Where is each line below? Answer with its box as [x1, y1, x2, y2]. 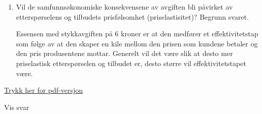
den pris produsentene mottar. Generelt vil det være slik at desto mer [16, 48, 233, 59]
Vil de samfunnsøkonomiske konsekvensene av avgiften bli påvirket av [16, 2, 233, 12]
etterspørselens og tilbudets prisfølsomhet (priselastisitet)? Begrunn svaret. [16, 11, 249, 22]
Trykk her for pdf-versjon [4, 85, 83, 95]
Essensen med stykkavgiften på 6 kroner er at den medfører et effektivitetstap [16, 28, 258, 39]
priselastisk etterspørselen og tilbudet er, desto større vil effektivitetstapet [16, 58, 246, 68]
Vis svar [4, 101, 29, 112]
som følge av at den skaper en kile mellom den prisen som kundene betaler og [16, 38, 258, 48]
